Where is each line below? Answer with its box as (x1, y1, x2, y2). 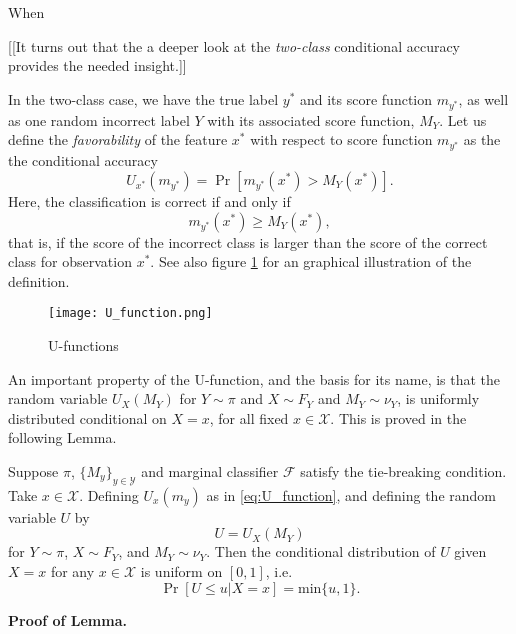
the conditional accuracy (8, 150, 158, 171)
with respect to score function (250, 129, 433, 150)
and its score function (299, 88, 433, 109)
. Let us (439, 109, 487, 130)
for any (50, 560, 95, 581)
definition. (8, 270, 70, 291)
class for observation (8, 251, 132, 272)
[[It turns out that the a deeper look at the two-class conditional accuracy (8, 35, 461, 56)
